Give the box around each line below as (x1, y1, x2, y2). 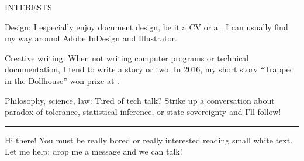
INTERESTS (5, 1, 52, 13)
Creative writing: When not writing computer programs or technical (5, 51, 249, 64)
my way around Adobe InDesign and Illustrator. (5, 32, 177, 44)
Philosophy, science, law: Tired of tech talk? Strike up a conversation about (5, 94, 275, 106)
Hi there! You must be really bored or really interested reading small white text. (5, 134, 293, 146)
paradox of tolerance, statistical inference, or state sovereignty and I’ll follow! (5, 106, 281, 118)
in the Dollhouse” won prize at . (5, 74, 119, 86)
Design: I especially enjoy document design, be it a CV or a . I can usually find (5, 20, 288, 33)
